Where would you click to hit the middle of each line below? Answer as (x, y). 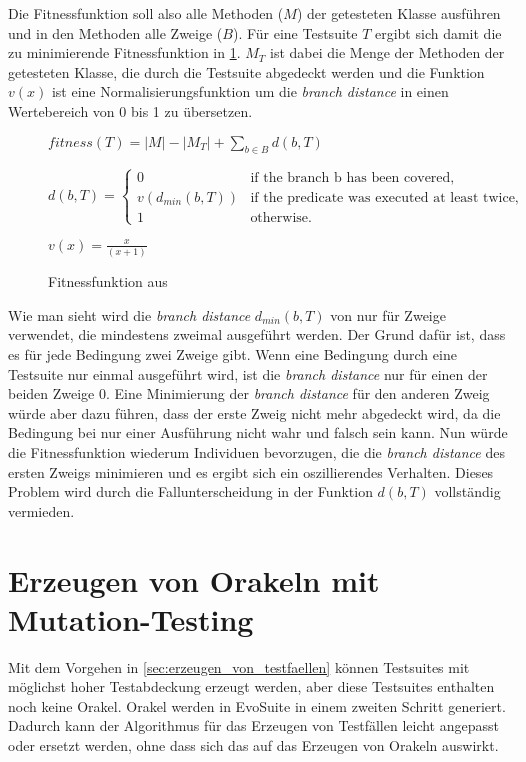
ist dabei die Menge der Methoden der (387, 52)
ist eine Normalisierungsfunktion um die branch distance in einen (250, 91)
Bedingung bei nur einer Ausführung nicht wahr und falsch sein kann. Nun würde (258, 432)
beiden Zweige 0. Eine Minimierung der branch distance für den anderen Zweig (249, 393)
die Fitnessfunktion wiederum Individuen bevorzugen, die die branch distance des (256, 452)
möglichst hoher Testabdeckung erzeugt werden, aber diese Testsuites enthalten (251, 686)
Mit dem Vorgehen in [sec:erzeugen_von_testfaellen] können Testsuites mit (239, 666)
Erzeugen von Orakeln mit (194, 579)
